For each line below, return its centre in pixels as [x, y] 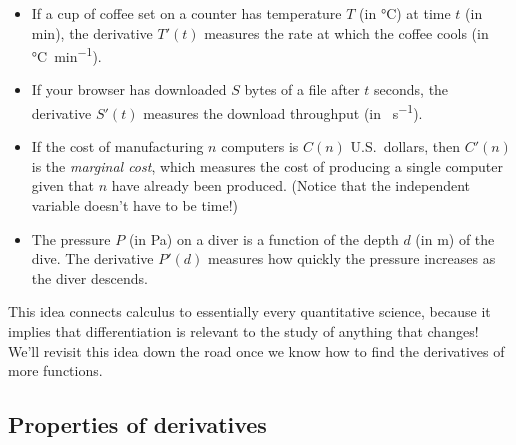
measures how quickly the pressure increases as [351, 258]
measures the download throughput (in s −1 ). [283, 111]
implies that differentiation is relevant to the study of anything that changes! [243, 331]
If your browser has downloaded [129, 89]
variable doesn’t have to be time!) [135, 205]
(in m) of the [455, 238]
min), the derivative [92, 32]
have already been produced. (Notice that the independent [291, 185]
